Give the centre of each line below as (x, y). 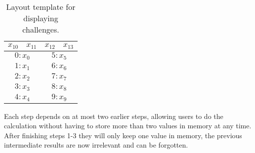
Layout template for (41, 7)
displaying (41, 18)
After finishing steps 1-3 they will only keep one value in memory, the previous (123, 135)
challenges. (41, 29)
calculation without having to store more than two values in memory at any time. (128, 126)
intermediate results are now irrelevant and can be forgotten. (96, 145)
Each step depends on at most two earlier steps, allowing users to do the (114, 116)
